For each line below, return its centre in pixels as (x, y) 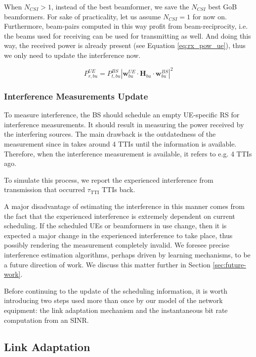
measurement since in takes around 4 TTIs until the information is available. (120, 144)
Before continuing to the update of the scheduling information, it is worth (116, 290)
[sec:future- (229, 264)
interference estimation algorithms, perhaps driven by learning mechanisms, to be (127, 255)
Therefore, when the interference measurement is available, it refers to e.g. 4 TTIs (128, 153)
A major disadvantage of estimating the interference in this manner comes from (124, 206)
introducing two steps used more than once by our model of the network (113, 300)
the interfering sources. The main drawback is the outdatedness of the (110, 134)
